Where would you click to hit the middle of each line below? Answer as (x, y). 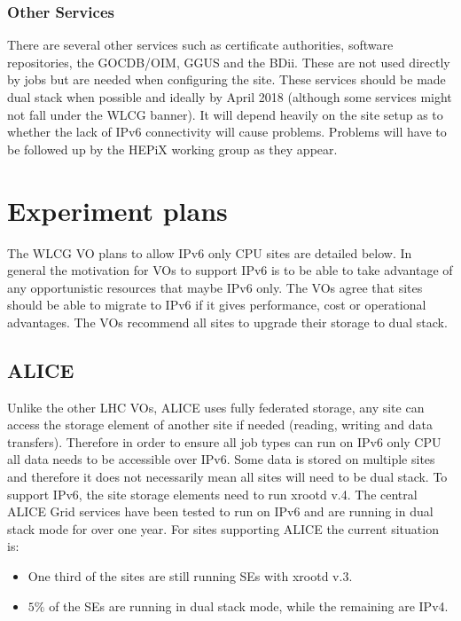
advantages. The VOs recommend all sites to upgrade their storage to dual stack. (227, 322)
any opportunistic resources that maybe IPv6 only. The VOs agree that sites (215, 287)
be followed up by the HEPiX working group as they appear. (172, 149)
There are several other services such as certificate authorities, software (200, 45)
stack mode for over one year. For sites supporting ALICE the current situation (223, 528)
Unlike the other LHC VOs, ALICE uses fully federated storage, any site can (216, 407)
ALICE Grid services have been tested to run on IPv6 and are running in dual (220, 511)
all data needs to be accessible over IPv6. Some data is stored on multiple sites (221, 459)
